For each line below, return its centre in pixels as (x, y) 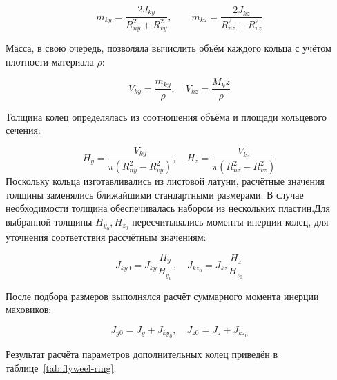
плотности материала (50, 61)
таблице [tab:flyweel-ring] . (61, 367)
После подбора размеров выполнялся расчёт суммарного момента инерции (162, 296)
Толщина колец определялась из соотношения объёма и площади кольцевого (166, 116)
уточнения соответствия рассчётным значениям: (106, 237)
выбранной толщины (49, 221)
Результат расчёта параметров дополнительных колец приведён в (142, 354)
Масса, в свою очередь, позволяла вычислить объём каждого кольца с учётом (168, 48)
